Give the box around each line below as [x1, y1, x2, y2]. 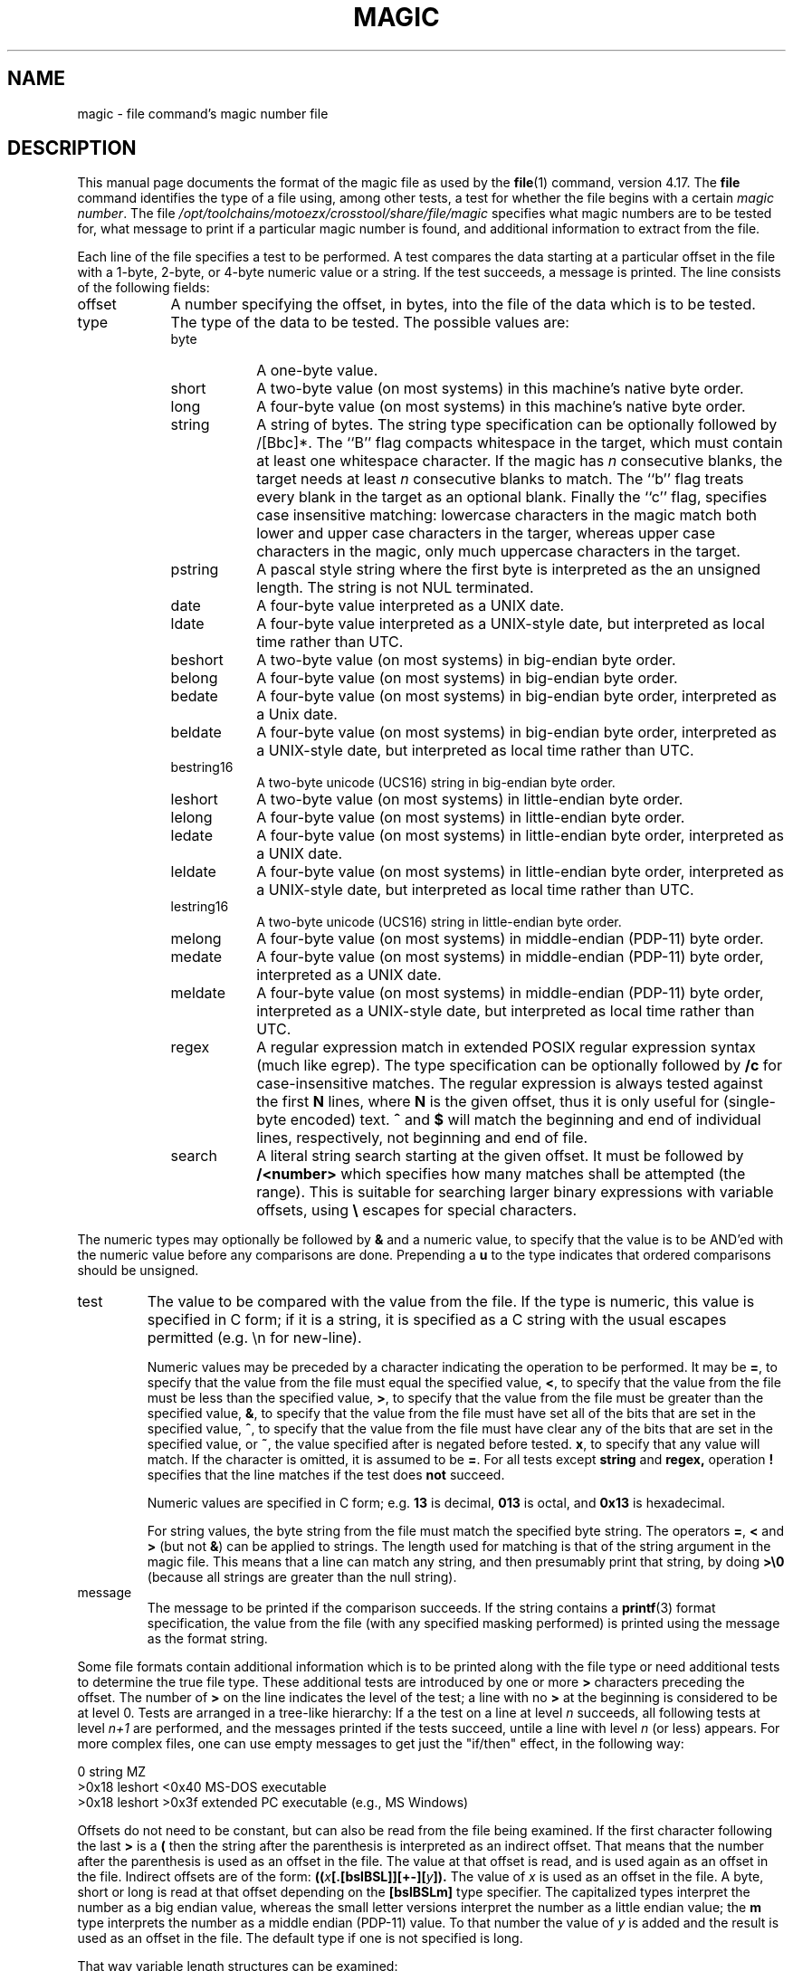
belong [170, 669, 218, 688]
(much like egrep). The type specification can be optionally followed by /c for [256, 1056, 782, 1075]
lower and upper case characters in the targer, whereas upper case [256, 524, 716, 543]
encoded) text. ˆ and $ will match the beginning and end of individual [290, 1110, 761, 1129]
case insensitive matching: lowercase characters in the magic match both [256, 506, 757, 525]
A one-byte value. [256, 361, 378, 380]
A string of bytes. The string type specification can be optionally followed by [256, 415, 778, 434]
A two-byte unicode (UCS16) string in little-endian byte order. [256, 914, 622, 930]
